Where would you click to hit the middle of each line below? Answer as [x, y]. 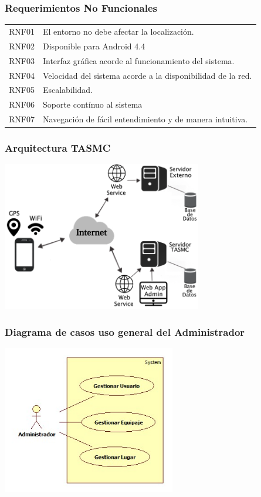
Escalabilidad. [68, 90]
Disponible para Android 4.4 [94, 46]
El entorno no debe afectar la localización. [118, 31]
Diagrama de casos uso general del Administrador [125, 331]
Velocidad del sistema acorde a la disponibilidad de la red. [147, 75]
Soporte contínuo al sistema [92, 104]
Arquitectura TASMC [58, 148]
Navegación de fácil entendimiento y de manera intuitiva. [145, 119]
